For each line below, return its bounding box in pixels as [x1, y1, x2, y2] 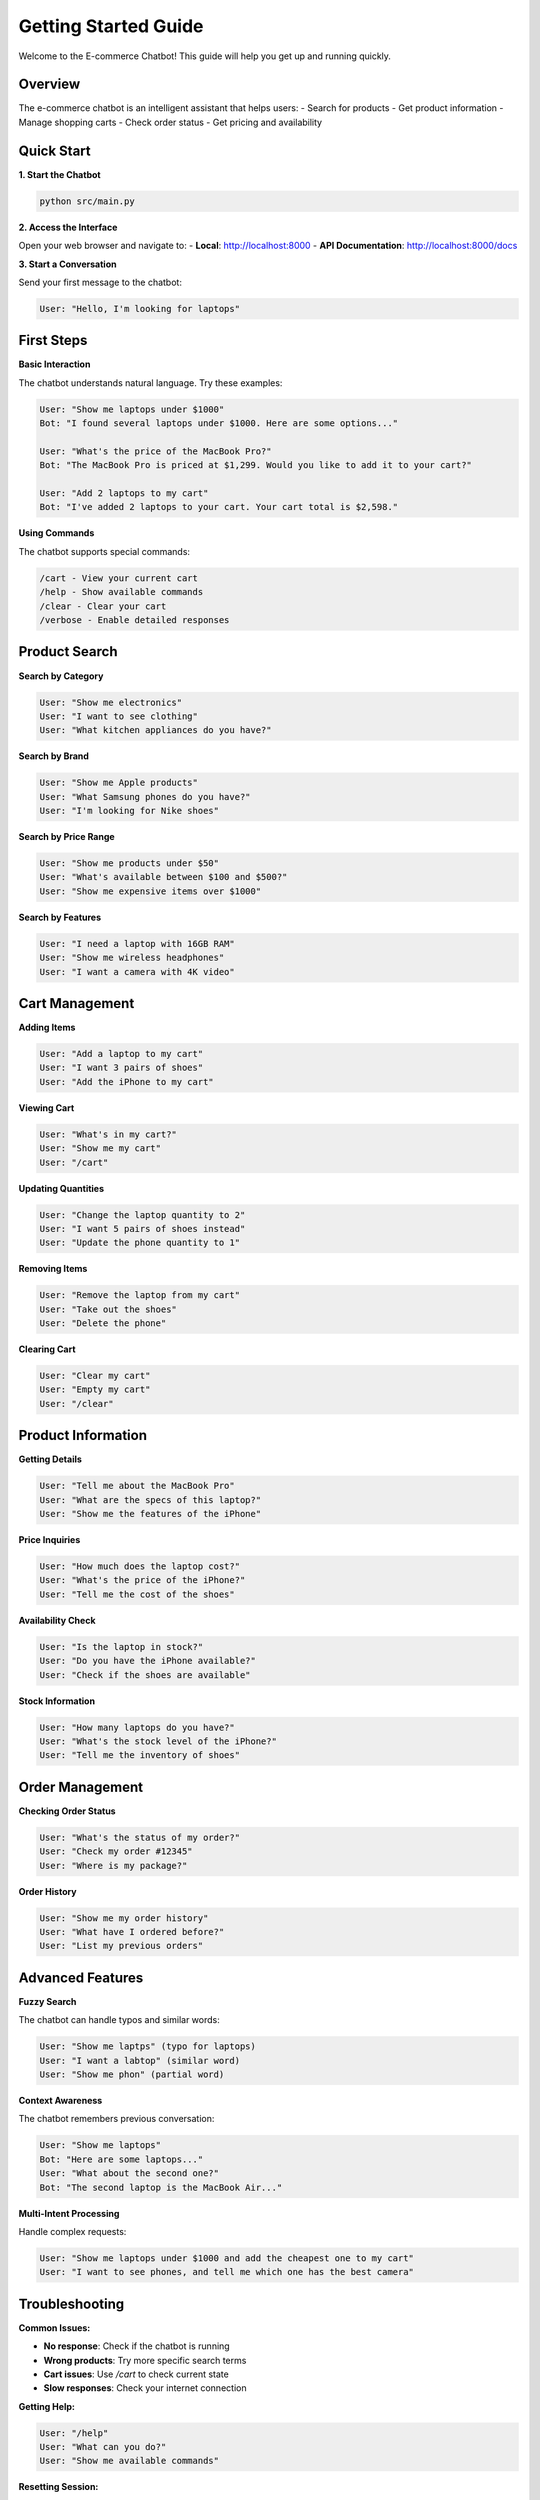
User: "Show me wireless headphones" [39, 952, 225, 964]
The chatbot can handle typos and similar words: [18, 2014, 220, 2026]
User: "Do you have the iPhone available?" [39, 1655, 257, 1667]
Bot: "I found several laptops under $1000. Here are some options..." [39, 418, 399, 429]
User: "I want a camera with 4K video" [39, 966, 235, 977]
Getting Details [18, 1453, 82, 1465]
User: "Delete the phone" [39, 1318, 167, 1329]
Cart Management [18, 995, 135, 1012]
